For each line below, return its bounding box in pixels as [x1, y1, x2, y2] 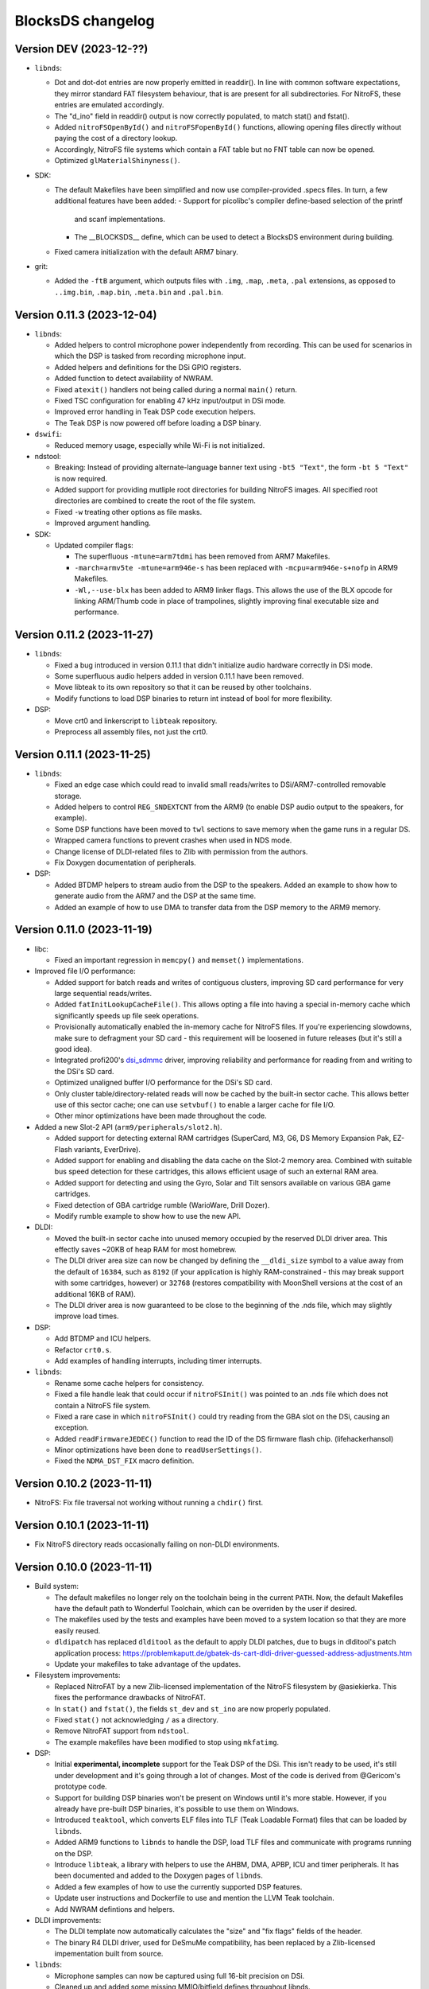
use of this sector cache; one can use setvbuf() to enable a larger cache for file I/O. [54, 1100, 335, 1109]
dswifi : [34, 430, 63, 439]
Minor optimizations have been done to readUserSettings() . [54, 1445, 262, 1455]
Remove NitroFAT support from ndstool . [54, 1726, 190, 1736]
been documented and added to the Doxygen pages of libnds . [54, 1870, 264, 1881]
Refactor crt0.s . [54, 1345, 112, 1354]
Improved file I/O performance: [34, 967, 136, 976]
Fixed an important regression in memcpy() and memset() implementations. [54, 955, 303, 964]
